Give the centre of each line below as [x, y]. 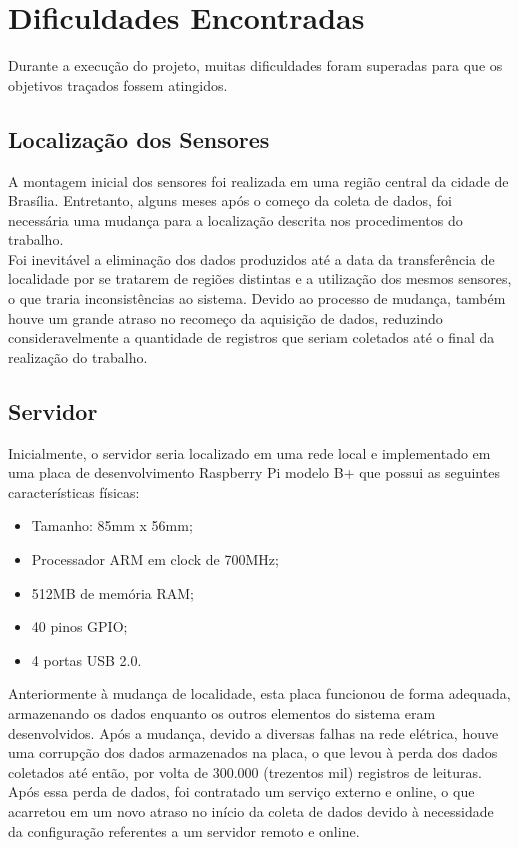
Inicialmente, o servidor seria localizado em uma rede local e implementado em [249, 452]
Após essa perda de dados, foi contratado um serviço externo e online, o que [241, 791]
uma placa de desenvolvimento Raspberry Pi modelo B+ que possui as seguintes [254, 472]
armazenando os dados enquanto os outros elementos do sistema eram [222, 713]
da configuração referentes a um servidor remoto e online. [184, 830]
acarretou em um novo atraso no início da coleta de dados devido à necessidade [251, 810]
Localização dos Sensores [139, 138]
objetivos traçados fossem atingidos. [118, 84]
